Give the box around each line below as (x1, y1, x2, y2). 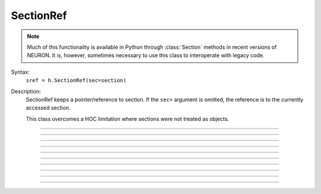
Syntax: (11, 68, 30, 76)
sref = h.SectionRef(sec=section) (26, 77, 127, 84)
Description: (11, 87, 41, 95)
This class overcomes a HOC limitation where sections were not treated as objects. (26, 115, 229, 122)
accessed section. (26, 104, 71, 111)
